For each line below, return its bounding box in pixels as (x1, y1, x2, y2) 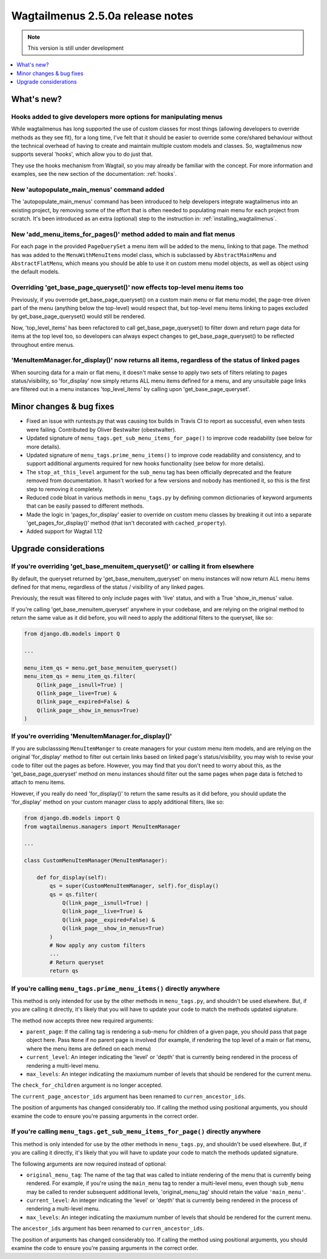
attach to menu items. (11, 779, 66, 786)
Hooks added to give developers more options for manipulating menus (11, 112, 223, 121)
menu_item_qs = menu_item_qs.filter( (24, 673, 136, 680)
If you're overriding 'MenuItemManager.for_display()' (11, 732, 173, 740)
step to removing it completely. (26, 485, 104, 492)
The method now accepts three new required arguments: (11, 1016, 154, 1024)
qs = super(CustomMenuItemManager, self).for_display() (49, 882, 219, 890)
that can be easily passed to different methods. (26, 502, 145, 509)
